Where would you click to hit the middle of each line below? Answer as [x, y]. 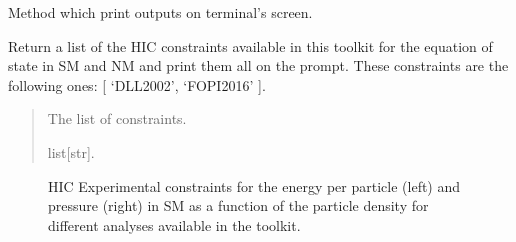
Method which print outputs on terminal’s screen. [160, 12]
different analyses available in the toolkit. [174, 224]
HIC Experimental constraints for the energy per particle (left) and [254, 185]
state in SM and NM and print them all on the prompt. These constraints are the [258, 65]
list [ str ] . [71, 151]
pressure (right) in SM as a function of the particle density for [238, 205]
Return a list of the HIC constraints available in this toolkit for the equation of [250, 45]
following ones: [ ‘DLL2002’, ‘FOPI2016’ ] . [137, 84]
